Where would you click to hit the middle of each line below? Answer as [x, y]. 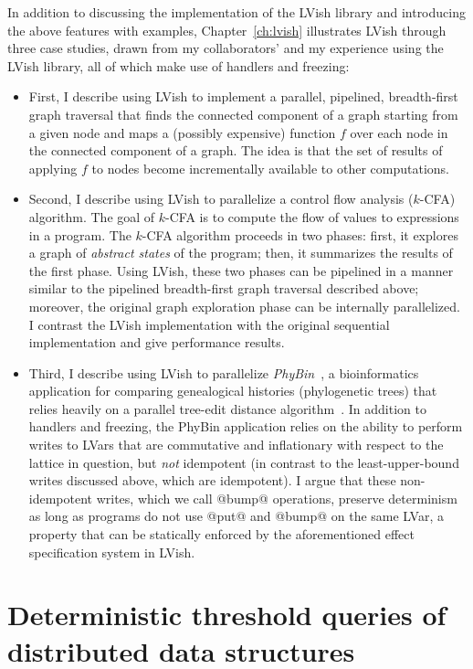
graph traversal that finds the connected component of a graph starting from [243, 114]
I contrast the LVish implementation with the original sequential [209, 324]
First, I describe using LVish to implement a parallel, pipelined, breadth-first [243, 96]
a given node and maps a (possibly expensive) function [182, 132]
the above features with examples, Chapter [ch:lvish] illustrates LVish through [227, 30]
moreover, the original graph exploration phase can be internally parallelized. [244, 306]
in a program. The [80, 234]
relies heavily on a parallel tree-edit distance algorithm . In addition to [227, 408]
